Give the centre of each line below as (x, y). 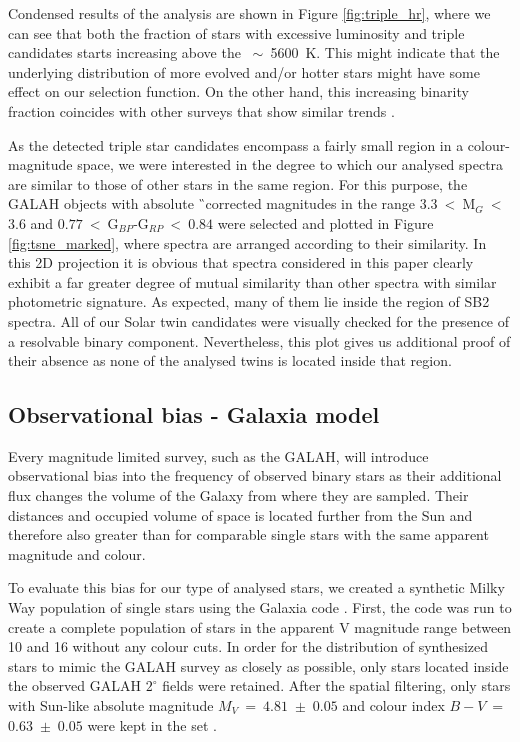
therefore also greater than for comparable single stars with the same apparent (248, 534)
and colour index (393, 705)
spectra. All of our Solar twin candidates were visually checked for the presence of (259, 320)
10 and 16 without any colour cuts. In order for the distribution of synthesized (248, 646)
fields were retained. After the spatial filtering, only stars (336, 685)
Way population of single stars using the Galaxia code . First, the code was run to (260, 607)
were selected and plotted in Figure (325, 222)
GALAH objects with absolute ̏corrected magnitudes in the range (212, 203)
